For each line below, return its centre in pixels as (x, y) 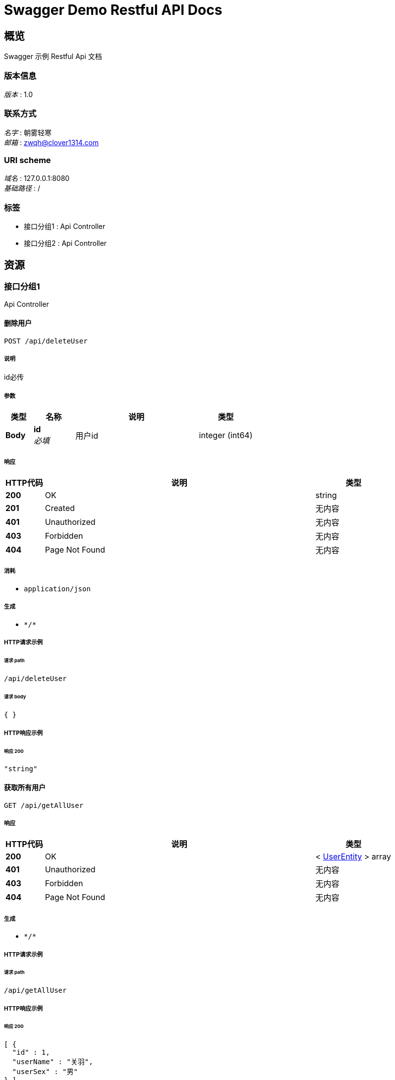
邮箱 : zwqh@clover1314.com (52, 142)
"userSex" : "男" (45, 1072)
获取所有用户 (25, 787)
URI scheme (28, 160)
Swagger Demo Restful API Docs (113, 10)
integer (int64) (226, 435)
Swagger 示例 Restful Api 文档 (53, 57)
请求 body (15, 697)
